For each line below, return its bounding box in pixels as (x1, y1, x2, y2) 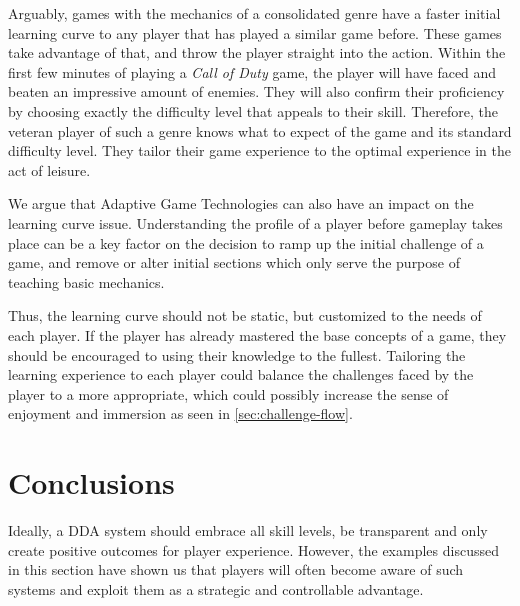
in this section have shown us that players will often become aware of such (8, 559, 464, 580)
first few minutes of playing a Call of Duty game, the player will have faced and (8, 61, 497, 82)
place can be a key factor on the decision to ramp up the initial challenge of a (8, 232, 484, 253)
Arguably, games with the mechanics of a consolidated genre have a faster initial (8, 3, 501, 23)
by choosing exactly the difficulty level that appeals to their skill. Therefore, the (8, 100, 498, 121)
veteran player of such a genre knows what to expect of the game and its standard (8, 120, 512, 141)
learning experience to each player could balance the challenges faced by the (8, 364, 474, 385)
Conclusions (8, 462, 175, 503)
